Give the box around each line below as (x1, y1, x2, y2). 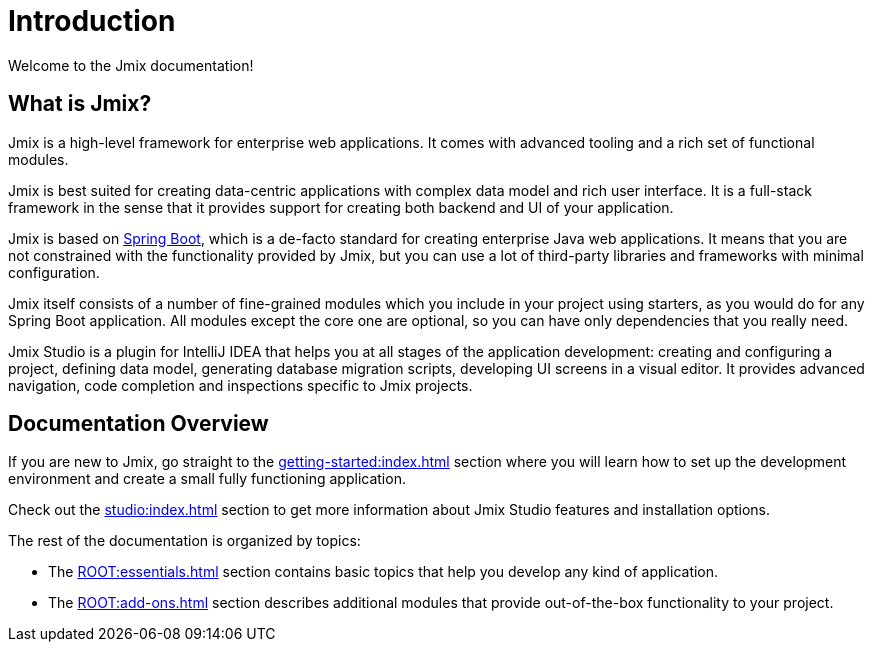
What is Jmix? (8, 91, 152, 117)
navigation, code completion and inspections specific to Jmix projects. (8, 376, 473, 394)
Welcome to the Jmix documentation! (8, 56, 254, 74)
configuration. (8, 263, 100, 281)
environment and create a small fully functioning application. (8, 470, 406, 488)
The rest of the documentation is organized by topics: (8, 532, 361, 550)
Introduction (8, 4, 176, 38)
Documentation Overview (8, 411, 269, 437)
